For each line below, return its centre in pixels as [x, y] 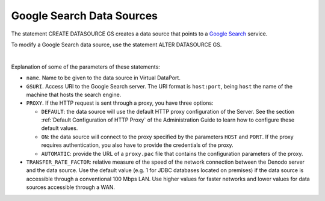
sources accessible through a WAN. [71, 187]
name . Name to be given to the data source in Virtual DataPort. [103, 78]
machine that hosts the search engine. [74, 94]
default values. [60, 128]
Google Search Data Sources [84, 16]
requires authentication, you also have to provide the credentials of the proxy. [138, 145]
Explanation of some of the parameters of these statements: [86, 67]
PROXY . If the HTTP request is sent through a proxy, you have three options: [120, 103]
